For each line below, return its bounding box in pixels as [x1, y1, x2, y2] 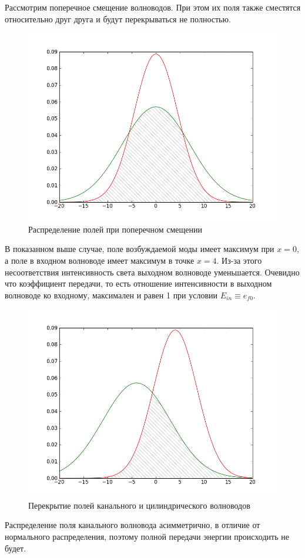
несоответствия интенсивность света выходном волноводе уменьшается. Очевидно [5, 265, 300, 278]
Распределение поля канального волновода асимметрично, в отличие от [5, 519, 260, 531]
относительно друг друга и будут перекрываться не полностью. [5, 12, 231, 25]
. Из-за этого [216, 254, 262, 266]
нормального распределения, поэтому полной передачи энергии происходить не [5, 530, 289, 542]
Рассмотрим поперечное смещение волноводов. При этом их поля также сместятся [5, 1, 301, 13]
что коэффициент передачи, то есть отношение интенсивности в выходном [5, 277, 272, 290]
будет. [5, 542, 26, 554]
